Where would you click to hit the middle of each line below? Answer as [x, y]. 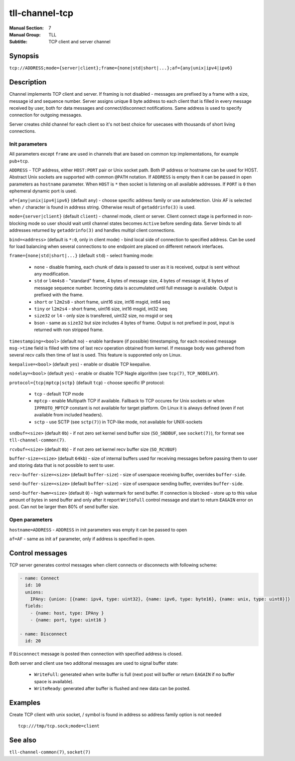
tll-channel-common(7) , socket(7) [50, 752]
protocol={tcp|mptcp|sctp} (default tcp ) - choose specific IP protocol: [87, 382]
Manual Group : [25, 34]
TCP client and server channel [79, 42]
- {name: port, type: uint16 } [68, 620]
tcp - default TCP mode [59, 393]
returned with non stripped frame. [69, 330]
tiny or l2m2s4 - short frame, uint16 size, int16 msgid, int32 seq [101, 309]
